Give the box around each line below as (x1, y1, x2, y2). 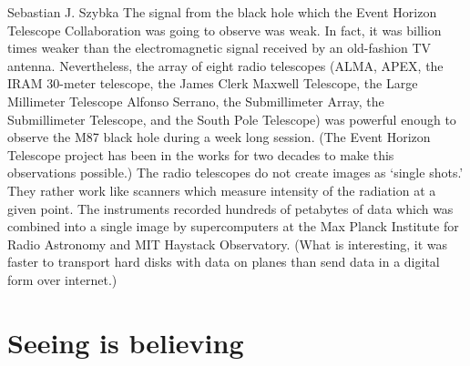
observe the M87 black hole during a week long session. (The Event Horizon (7, 127, 431, 147)
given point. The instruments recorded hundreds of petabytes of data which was (7, 198, 454, 218)
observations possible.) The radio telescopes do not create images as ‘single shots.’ (7, 163, 464, 182)
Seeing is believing (7, 323, 244, 361)
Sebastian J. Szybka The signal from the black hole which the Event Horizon (7, 3, 437, 21)
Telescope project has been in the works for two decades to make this (7, 145, 394, 164)
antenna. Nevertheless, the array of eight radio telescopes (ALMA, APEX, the (7, 56, 444, 75)
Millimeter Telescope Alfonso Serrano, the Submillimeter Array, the (7, 91, 384, 110)
